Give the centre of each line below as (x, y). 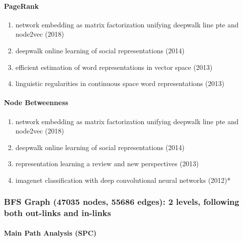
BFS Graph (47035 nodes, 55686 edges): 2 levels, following (122, 202)
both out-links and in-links (57, 213)
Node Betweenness (36, 102)
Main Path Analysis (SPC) (50, 232)
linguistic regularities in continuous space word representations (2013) (120, 83)
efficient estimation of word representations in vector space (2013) (114, 67)
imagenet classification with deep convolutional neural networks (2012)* (123, 180)
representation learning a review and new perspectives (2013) (107, 164)
